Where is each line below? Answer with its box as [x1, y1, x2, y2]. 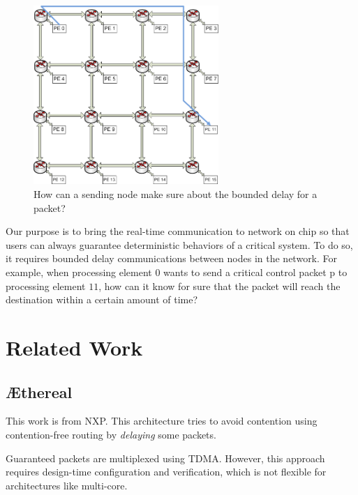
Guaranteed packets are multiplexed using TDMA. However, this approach [6, 450, 325, 465]
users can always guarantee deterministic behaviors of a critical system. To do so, [6, 237, 353, 252]
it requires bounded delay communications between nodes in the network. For [6, 251, 338, 266]
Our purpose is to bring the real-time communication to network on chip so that [6, 224, 350, 238]
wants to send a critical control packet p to [163, 265, 348, 280]
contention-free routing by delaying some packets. [6, 427, 216, 441]
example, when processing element [6, 265, 152, 280]
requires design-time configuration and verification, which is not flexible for [6, 464, 327, 479]
